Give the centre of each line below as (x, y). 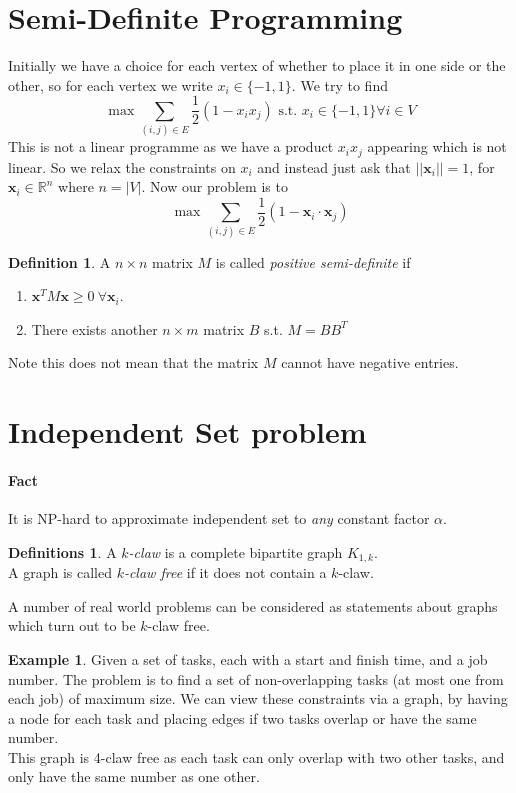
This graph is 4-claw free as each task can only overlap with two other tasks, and (256, 756)
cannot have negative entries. (370, 362)
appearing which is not (437, 146)
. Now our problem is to (214, 186)
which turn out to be (72, 625)
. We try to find (339, 84)
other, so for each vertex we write (110, 84)
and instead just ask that (334, 166)
